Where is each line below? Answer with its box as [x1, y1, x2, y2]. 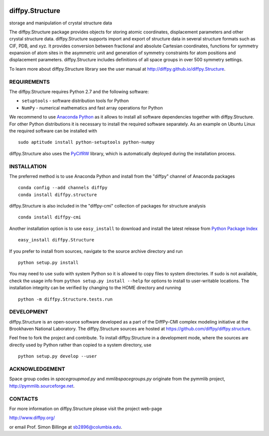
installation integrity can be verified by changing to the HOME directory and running [9, 285, 181, 291]
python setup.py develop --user [18, 353, 97, 359]
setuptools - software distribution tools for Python [21, 98, 129, 104]
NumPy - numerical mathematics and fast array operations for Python [21, 105, 163, 110]
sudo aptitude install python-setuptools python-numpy [18, 139, 155, 145]
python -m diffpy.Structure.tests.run [18, 296, 113, 302]
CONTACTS [9, 395, 38, 402]
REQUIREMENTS [9, 78, 50, 85]
